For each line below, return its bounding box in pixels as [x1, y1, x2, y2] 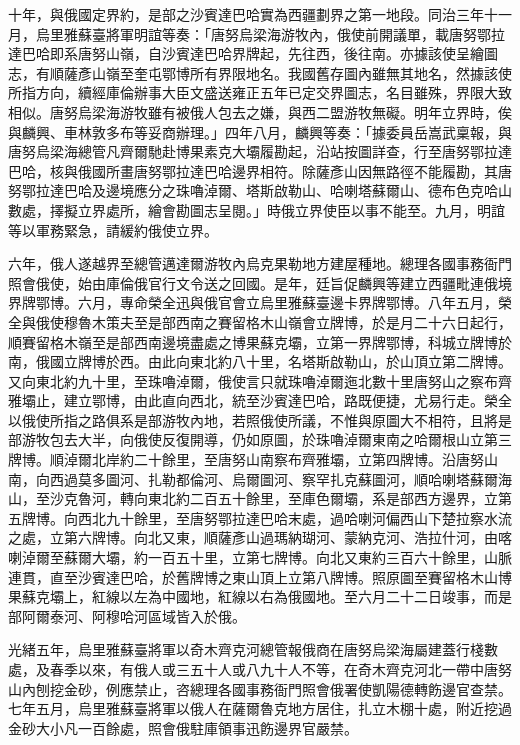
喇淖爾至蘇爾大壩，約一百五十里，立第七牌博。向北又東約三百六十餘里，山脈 [8, 547, 512, 568]
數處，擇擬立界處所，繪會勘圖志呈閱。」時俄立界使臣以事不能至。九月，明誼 [8, 199, 505, 220]
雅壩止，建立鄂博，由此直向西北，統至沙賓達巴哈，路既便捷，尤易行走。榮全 [8, 390, 512, 411]
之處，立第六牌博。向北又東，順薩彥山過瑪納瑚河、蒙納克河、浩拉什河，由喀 [8, 527, 512, 548]
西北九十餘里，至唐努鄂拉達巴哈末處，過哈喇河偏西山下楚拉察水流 [77, 507, 512, 528]
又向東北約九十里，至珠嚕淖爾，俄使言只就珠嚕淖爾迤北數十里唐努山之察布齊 [8, 370, 512, 391]
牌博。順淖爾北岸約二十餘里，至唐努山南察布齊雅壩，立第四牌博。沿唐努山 [8, 449, 498, 470]
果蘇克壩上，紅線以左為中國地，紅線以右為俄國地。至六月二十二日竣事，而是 [8, 586, 512, 607]
